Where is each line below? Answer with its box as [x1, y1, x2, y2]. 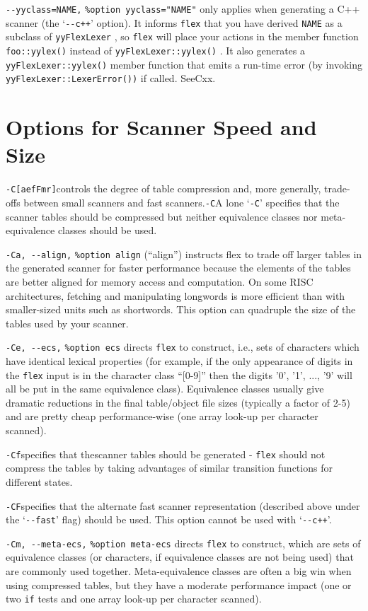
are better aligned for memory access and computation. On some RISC [6, 274, 314, 289]
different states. [6, 474, 73, 489]
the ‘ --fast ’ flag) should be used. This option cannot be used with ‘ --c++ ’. [6, 512, 332, 527]
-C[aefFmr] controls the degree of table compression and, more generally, [6, 181, 321, 196]
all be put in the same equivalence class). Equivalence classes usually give [6, 381, 324, 396]
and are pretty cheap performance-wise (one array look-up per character [6, 409, 318, 424]
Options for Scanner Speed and [6, 112, 317, 141]
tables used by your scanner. [6, 315, 129, 330]
